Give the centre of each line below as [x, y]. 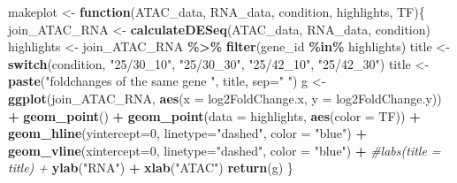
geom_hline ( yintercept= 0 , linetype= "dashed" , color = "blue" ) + [187, 133]
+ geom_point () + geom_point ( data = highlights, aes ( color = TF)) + [214, 115]
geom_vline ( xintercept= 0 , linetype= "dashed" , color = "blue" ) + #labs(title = [225, 150]
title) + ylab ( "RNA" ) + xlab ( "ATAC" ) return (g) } [151, 168]
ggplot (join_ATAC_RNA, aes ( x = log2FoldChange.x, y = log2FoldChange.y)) [225, 98]
